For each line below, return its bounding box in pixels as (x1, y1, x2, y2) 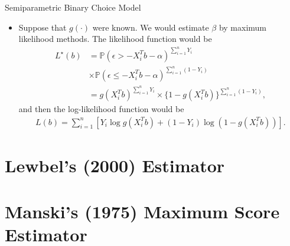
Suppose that (18, 21, 67, 33)
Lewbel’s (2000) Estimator (5, 153, 225, 177)
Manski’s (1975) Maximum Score (5, 199, 280, 224)
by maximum (219, 21, 267, 33)
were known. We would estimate (92, 21, 209, 33)
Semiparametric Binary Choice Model (5, 1, 141, 13)
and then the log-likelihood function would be (18, 103, 184, 115)
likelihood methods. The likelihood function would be (18, 32, 212, 45)
